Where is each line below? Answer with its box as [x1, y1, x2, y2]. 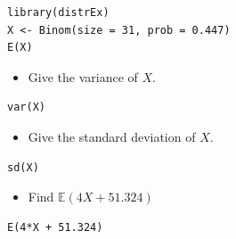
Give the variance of [28, 67, 138, 86]
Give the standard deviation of [28, 127, 196, 145]
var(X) [7, 101, 45, 114]
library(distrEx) [7, 6, 110, 19]
